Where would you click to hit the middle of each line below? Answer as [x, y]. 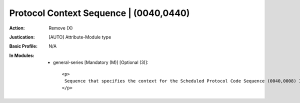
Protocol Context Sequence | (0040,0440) [99, 13]
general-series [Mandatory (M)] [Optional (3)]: [101, 62]
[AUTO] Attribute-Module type [80, 37]
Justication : [22, 37]
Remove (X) [61, 28]
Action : [17, 28]
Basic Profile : [23, 46]
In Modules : [22, 55]
